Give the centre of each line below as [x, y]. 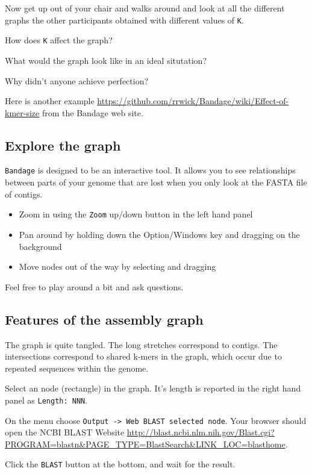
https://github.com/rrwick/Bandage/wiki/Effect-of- [193, 101]
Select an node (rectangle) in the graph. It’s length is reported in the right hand [153, 388]
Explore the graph [63, 145]
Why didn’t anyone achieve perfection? [77, 80]
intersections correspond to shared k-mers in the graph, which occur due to [143, 356]
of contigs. [24, 194]
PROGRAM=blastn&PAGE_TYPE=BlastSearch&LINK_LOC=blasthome [145, 444]
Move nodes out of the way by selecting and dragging [117, 267]
